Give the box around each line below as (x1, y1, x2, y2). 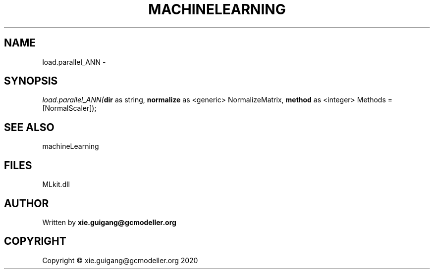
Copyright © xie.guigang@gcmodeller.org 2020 (42, 256, 198, 265)
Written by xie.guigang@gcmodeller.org (42, 218, 176, 227)
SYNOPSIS (4, 75, 58, 88)
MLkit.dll (42, 180, 70, 189)
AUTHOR (4, 197, 49, 210)
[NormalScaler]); (42, 104, 97, 113)
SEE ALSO (4, 121, 54, 134)
